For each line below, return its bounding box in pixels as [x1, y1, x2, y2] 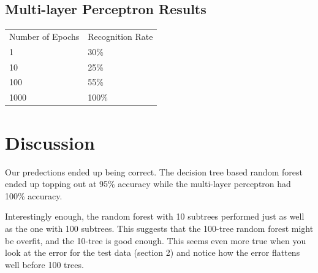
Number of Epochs [9, 29, 80, 42]
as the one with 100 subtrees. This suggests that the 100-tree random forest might [5, 221, 314, 234]
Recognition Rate [88, 29, 153, 42]
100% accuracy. [5, 189, 62, 202]
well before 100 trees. [5, 258, 84, 271]
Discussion [5, 129, 95, 155]
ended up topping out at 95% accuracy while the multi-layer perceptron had [5, 177, 291, 190]
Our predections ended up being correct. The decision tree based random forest [5, 165, 303, 178]
